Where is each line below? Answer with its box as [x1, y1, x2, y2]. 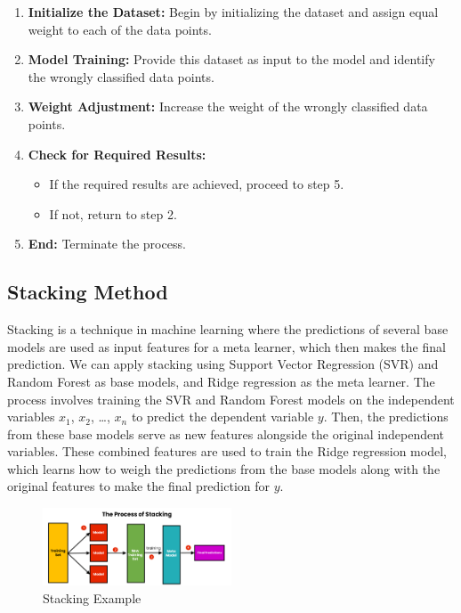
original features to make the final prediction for [7, 477, 271, 495]
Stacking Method [7, 278, 168, 306]
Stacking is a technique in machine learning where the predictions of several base [7, 320, 449, 339]
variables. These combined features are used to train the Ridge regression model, [7, 442, 447, 461]
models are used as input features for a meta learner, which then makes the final [7, 337, 446, 356]
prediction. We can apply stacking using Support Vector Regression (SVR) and [7, 355, 439, 373]
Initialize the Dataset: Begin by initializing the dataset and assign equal [28, 3, 439, 20]
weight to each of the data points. [28, 20, 212, 38]
